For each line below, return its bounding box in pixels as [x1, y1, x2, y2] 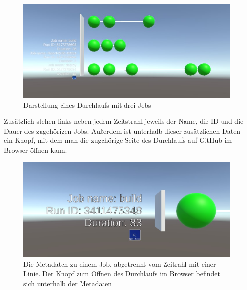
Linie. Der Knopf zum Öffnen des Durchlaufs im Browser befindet [23, 268, 220, 278]
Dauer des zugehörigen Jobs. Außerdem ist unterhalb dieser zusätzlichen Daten [4, 125, 241, 135]
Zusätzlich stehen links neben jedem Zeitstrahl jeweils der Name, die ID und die [4, 116, 244, 126]
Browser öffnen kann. [4, 144, 67, 155]
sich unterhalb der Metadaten [23, 278, 112, 288]
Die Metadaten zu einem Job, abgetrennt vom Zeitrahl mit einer [23, 259, 216, 269]
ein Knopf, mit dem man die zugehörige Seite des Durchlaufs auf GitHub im [4, 135, 232, 145]
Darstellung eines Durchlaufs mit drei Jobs [23, 99, 151, 110]
